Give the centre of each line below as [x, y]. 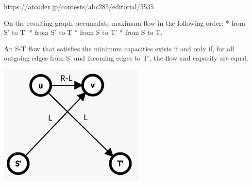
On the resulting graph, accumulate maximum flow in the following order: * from [125, 23]
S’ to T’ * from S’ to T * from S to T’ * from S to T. [83, 32]
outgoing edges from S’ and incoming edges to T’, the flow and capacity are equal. [126, 58]
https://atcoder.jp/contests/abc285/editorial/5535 [79, 6]
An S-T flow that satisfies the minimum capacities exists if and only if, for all [119, 48]
